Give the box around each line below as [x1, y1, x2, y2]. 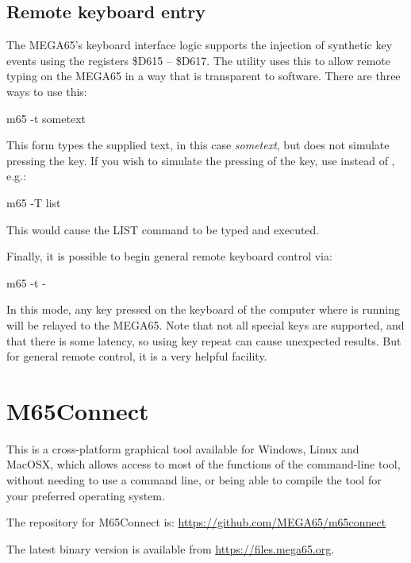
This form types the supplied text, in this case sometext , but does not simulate [6, 137, 390, 153]
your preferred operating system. [6, 487, 165, 503]
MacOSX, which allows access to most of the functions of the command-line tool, [6, 456, 401, 472]
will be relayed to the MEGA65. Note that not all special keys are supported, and [6, 316, 405, 333]
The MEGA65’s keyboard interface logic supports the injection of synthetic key [6, 37, 393, 53]
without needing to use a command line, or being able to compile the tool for [6, 472, 382, 488]
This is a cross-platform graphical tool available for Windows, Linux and [6, 440, 359, 457]
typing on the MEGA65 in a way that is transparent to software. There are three [6, 67, 401, 84]
